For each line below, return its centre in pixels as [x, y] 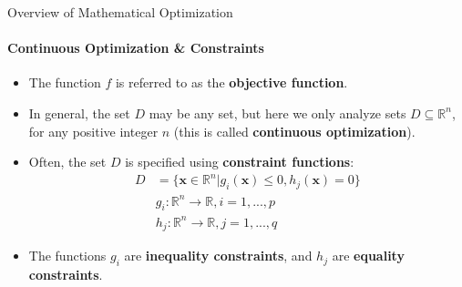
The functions [67, 256]
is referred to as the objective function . [231, 82]
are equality [368, 256]
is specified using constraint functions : [240, 162]
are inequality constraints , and [218, 256]
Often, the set [67, 162]
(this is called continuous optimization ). [294, 131]
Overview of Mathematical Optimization [120, 12]
